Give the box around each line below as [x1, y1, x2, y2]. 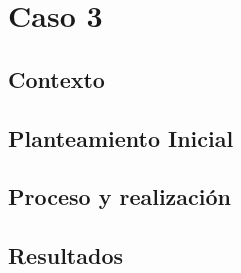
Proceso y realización [8, 181, 231, 212]
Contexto [8, 63, 105, 94]
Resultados [8, 240, 123, 271]
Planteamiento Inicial [8, 122, 234, 153]
